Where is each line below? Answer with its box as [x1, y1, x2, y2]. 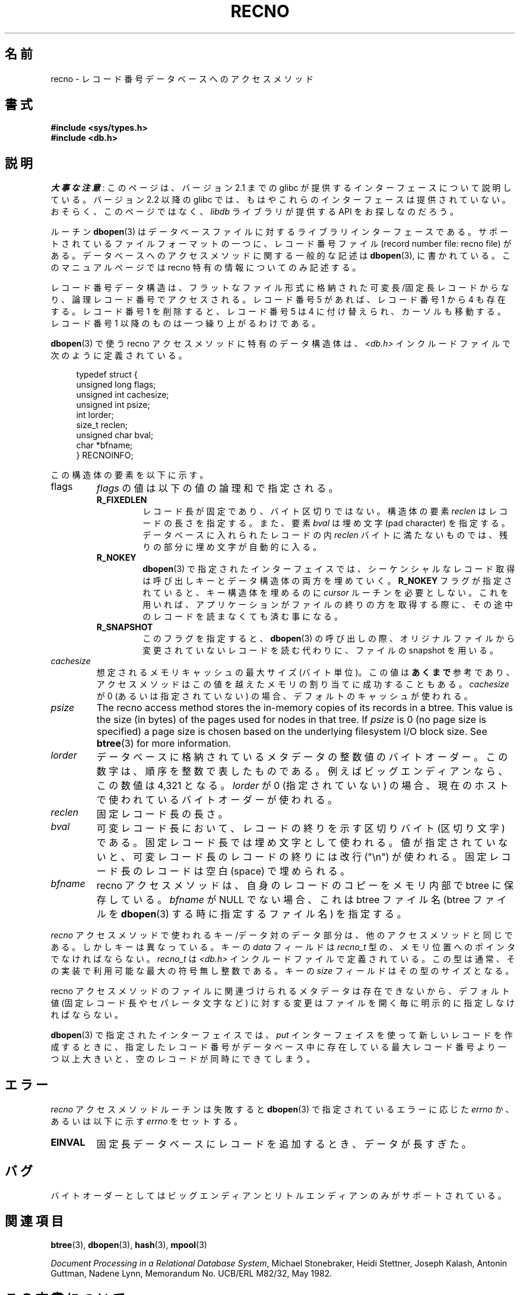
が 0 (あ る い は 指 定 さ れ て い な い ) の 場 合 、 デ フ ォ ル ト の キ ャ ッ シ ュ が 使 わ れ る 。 [96, 691, 473, 702]
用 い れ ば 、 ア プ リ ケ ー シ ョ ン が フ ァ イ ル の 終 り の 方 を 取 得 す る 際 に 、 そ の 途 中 [142, 599, 513, 610]
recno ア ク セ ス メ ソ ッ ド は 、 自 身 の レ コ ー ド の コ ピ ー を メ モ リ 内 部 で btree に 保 [96, 879, 514, 892]
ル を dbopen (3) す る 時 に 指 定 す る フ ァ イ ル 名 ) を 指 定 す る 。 [96, 908, 407, 920]
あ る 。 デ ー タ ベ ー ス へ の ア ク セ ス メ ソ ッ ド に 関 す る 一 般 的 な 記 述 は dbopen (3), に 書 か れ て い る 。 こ [50, 250, 511, 261]
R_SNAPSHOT [96, 622, 153, 633]
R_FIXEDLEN [96, 495, 147, 505]
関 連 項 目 [5, 1214, 64, 1229]
